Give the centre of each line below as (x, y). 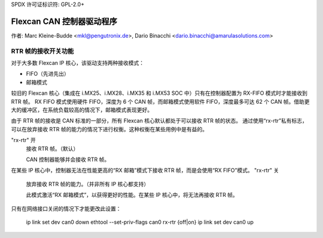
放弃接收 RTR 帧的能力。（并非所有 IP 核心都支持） (88, 184)
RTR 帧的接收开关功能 (42, 51)
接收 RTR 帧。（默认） (52, 149)
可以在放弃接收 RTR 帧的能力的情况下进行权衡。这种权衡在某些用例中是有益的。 (109, 129)
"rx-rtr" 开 (23, 140)
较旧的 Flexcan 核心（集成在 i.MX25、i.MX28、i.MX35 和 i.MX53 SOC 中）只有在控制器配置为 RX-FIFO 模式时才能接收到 (159, 93)
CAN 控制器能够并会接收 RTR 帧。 (68, 159)
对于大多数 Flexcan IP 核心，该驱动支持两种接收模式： (78, 63)
